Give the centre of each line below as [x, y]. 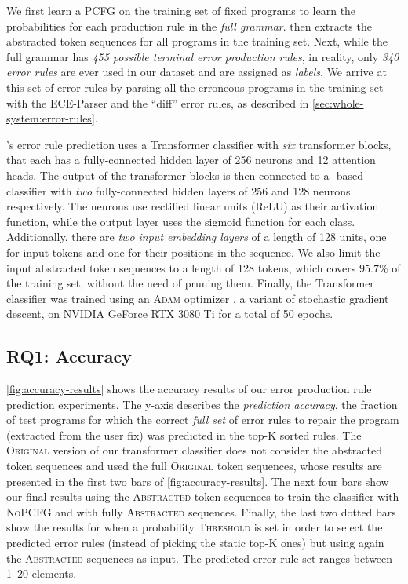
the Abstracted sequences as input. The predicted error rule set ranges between [200, 558]
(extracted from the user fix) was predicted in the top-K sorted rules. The [184, 434]
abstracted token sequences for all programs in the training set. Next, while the [197, 41]
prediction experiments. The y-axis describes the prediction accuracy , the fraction [202, 404]
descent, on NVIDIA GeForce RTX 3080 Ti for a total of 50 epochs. [170, 314]
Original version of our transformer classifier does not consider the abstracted [194, 450]
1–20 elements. [42, 573]
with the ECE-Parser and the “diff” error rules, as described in [158, 102]
